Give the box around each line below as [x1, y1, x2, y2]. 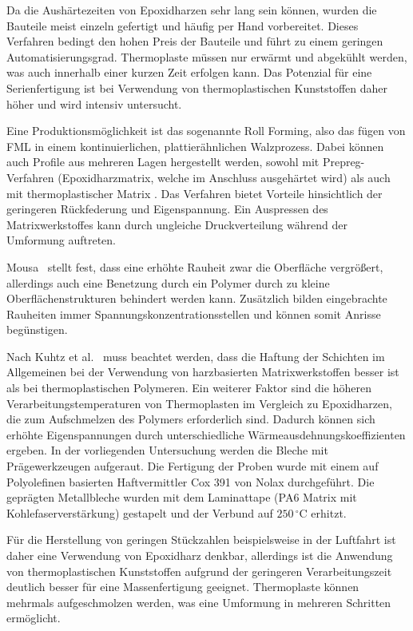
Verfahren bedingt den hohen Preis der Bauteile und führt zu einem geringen [6, 33, 383, 50]
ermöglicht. [6, 609, 61, 626]
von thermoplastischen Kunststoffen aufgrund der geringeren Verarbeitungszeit [6, 562, 392, 579]
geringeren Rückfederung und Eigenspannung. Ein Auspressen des [6, 200, 328, 217]
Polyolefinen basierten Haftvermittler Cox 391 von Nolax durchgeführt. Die [6, 473, 375, 490]
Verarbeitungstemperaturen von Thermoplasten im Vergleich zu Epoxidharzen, [6, 395, 392, 411]
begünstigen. [6, 321, 68, 338]
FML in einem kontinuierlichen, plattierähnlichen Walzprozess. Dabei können [6, 137, 384, 154]
